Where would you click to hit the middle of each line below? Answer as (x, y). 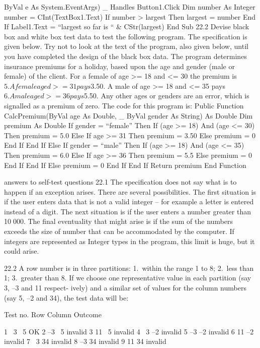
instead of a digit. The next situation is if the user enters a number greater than (127, 211)
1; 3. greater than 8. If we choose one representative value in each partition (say (128, 278)
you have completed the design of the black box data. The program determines (125, 56)
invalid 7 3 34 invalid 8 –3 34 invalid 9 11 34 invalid (85, 341)
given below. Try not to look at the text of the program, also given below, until (126, 46)
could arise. (22, 251)
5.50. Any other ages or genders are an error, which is (166, 96)
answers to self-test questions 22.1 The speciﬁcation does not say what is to (120, 182)
